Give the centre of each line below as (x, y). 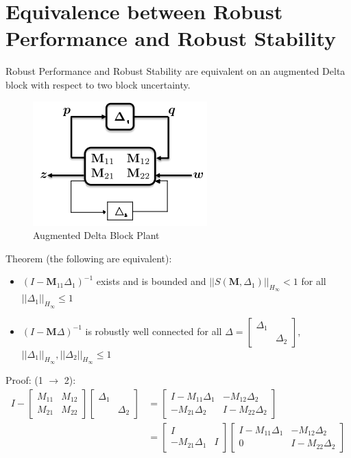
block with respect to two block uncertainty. (98, 84)
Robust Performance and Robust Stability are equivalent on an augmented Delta (175, 71)
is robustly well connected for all (154, 331)
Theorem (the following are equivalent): (89, 258)
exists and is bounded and (151, 281)
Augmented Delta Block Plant (96, 235)
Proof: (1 (24, 379)
